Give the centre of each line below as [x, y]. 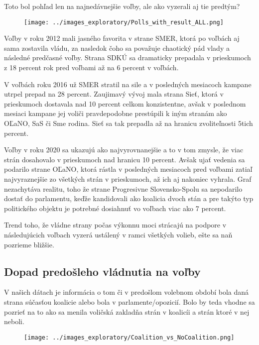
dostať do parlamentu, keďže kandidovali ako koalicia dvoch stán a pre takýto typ [129, 198]
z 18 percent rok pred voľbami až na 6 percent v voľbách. [91, 67]
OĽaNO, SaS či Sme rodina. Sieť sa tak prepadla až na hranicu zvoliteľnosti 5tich [129, 123]
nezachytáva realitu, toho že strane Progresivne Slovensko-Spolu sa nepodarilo [123, 188]
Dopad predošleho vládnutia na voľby [102, 271]
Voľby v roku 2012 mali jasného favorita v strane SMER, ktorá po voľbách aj [122, 38]
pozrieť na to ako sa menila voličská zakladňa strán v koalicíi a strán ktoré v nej [127, 311]
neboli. [14, 321]
